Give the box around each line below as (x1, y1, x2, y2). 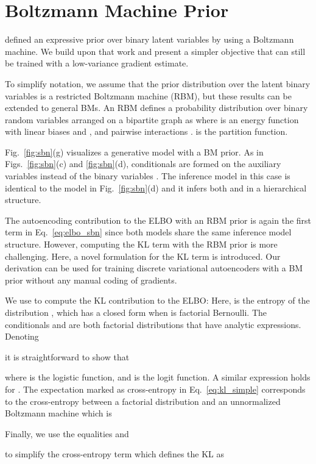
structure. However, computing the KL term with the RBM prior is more (5, 238, 278, 251)
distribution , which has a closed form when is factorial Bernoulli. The (5, 306, 267, 318)
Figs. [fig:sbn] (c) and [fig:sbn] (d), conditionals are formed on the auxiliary (5, 157, 281, 170)
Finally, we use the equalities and (5, 427, 129, 440)
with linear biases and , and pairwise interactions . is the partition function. (5, 125, 288, 138)
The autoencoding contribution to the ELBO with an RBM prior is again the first (5, 213, 311, 226)
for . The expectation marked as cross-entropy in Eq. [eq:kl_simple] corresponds (5, 382, 306, 395)
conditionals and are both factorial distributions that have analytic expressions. (5, 318, 301, 330)
